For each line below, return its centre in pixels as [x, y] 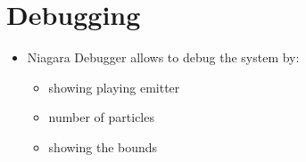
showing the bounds [103, 146]
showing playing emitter [114, 87]
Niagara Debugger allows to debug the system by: [163, 57]
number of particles [101, 117]
